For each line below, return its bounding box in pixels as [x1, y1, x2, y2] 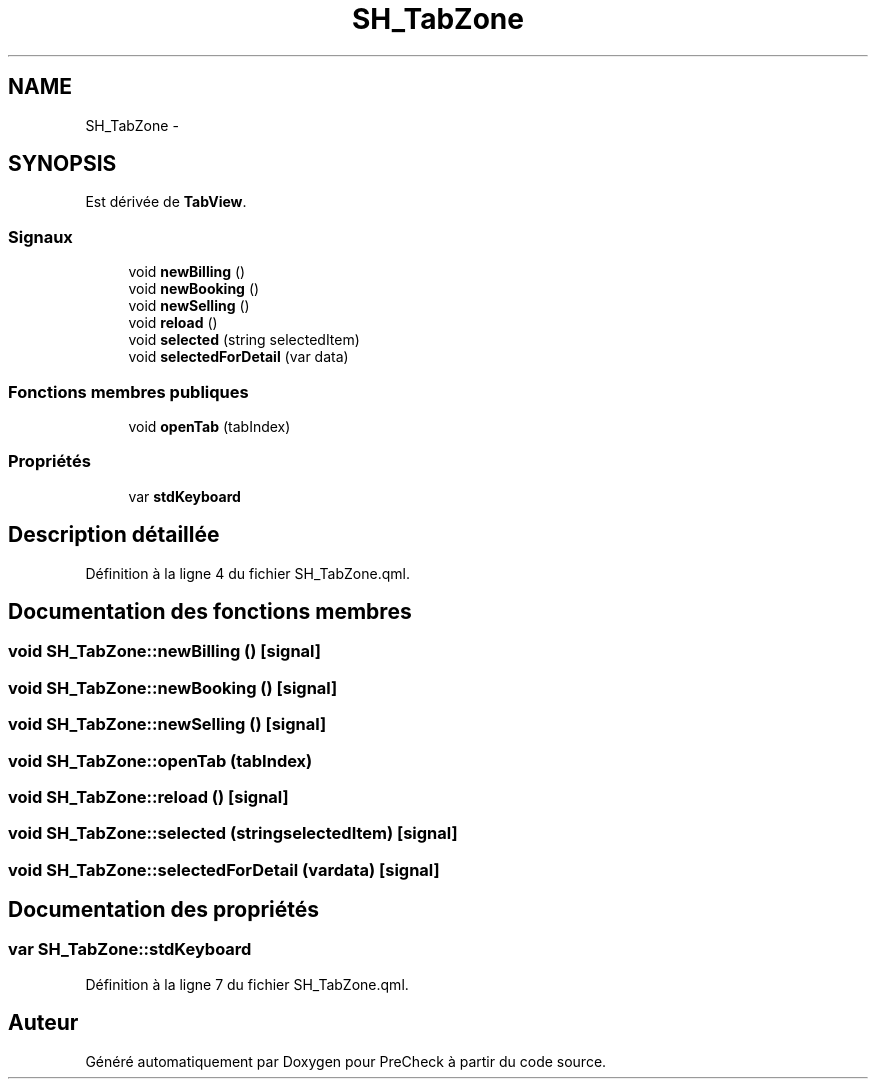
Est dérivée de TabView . [85, 193, 247, 211]
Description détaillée [8, 522, 220, 548]
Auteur [8, 1010, 79, 1036]
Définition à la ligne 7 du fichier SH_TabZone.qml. [85, 975, 409, 993]
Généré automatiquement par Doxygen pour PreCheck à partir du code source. [85, 1052, 607, 1070]
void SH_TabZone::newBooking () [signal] [8, 677, 338, 698]
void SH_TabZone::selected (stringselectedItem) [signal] [8, 823, 458, 844]
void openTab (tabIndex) [128, 417, 291, 435]
